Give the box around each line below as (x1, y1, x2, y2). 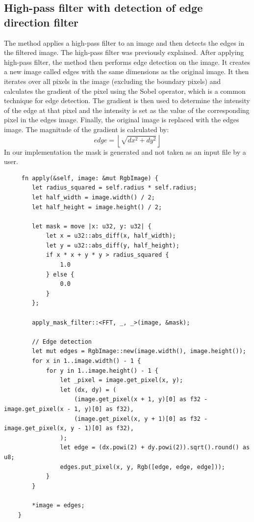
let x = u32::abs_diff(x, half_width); (46, 232, 176, 240)
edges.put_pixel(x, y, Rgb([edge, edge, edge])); (60, 463, 226, 470)
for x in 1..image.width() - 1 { (32, 357, 141, 364)
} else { (46, 271, 75, 278)
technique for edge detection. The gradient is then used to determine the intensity (4, 95, 250, 106)
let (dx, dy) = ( (60, 386, 117, 393)
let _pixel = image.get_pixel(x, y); (60, 377, 183, 384)
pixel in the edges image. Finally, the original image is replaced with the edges (4, 114, 239, 125)
